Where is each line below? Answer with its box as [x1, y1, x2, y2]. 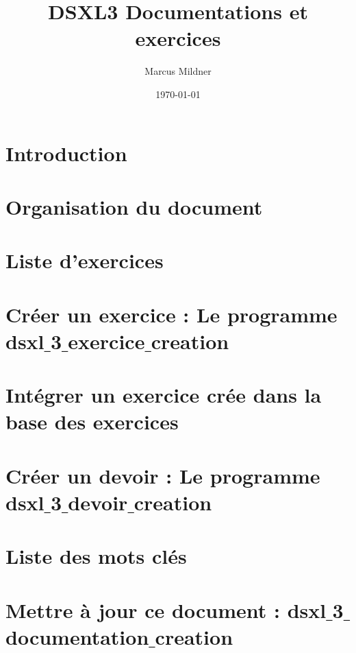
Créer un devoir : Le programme [5, 461, 320, 489]
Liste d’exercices [5, 246, 164, 274]
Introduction [5, 139, 127, 167]
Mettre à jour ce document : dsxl [5, 595, 327, 624]
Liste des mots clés [5, 542, 187, 570]
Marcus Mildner [144, 64, 212, 78]
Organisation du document [5, 192, 263, 220]
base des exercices [5, 407, 179, 436]
